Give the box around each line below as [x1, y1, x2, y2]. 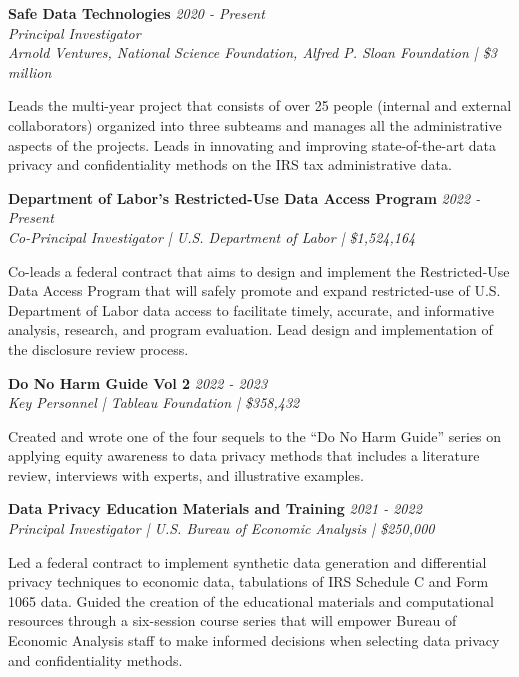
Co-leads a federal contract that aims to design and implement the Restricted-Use [8, 260, 510, 281]
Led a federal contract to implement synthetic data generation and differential [8, 551, 487, 572]
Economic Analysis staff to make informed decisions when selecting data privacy [8, 630, 500, 651]
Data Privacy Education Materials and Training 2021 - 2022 [8, 498, 422, 519]
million [8, 61, 52, 82]
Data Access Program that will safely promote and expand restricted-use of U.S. [8, 280, 501, 301]
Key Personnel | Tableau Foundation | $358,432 [8, 392, 300, 413]
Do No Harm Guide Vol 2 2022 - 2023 [8, 372, 268, 393]
